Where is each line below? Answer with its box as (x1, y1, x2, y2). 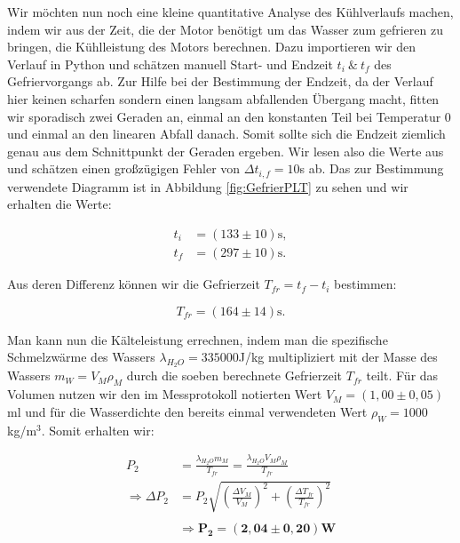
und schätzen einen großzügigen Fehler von (7, 159, 241, 178)
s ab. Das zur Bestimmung (299, 159, 444, 178)
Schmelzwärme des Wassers (7, 347, 155, 366)
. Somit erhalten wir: (41, 420, 155, 439)
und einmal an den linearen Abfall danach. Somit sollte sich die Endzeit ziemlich (7, 124, 446, 143)
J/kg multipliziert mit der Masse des (238, 347, 438, 366)
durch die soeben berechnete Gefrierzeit (126, 366, 343, 385)
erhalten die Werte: (7, 195, 112, 213)
